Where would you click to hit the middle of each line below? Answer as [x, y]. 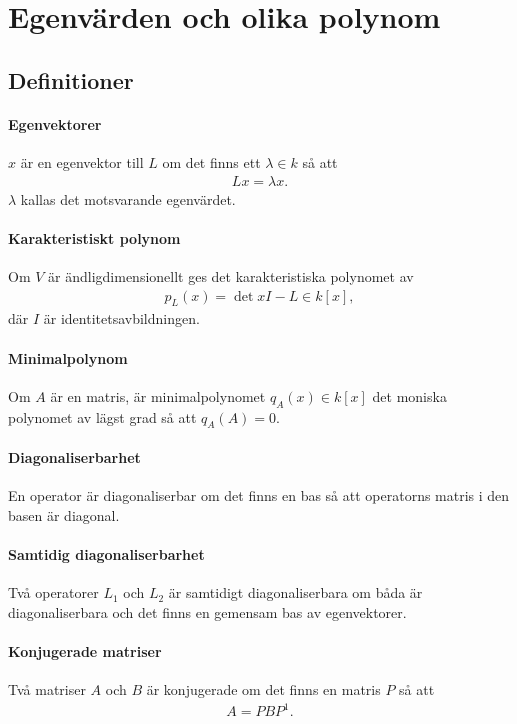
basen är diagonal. [64, 514]
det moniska [409, 395]
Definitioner [71, 79]
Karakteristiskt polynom [94, 237]
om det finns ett [211, 161]
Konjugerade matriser [85, 650]
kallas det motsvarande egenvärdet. [128, 198]
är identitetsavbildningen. [121, 318]
